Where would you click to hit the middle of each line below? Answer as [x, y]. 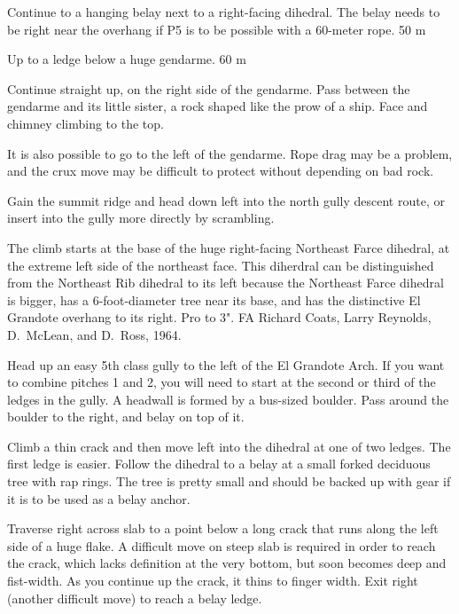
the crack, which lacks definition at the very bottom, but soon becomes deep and [227, 563]
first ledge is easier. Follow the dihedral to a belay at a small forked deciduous [219, 464]
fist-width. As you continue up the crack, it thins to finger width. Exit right [213, 581]
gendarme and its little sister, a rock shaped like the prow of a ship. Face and [218, 106]
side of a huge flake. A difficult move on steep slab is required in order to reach [222, 545]
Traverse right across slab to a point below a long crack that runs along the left [223, 528]
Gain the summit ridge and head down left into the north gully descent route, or [226, 200]
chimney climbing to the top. [86, 123]
